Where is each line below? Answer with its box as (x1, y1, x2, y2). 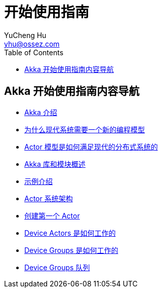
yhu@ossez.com (4, 39, 60, 48)
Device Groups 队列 (24, 263, 90, 272)
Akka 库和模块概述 (24, 159, 86, 168)
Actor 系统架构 (24, 194, 73, 203)
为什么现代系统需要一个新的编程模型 (24, 125, 145, 134)
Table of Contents (4, 48, 64, 57)
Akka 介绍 (24, 107, 57, 117)
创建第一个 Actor (24, 211, 80, 220)
